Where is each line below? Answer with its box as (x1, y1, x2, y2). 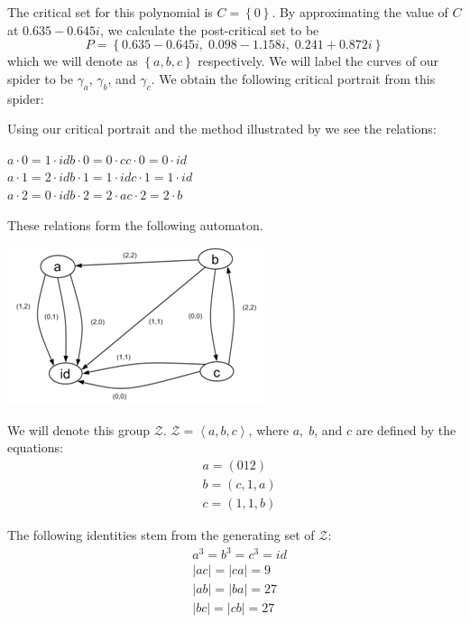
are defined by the (355, 420, 456, 439)
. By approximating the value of (272, 3, 448, 21)
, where (248, 420, 289, 439)
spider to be (7, 69, 73, 88)
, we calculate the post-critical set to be (99, 20, 319, 39)
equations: (7, 438, 63, 457)
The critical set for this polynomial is (7, 3, 213, 21)
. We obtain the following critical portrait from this (151, 69, 436, 88)
